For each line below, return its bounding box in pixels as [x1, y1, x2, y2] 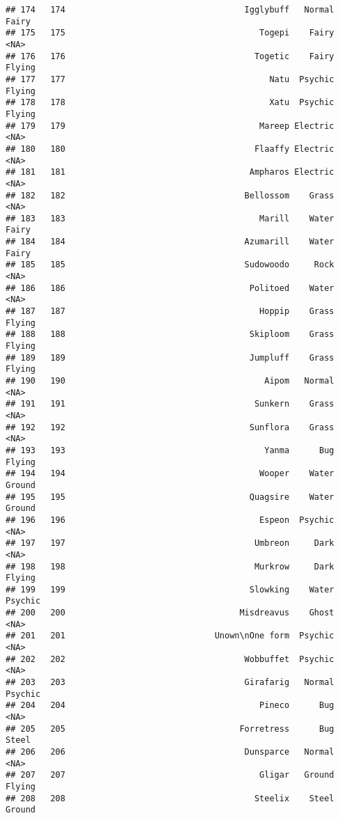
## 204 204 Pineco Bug [6, 700, 334, 711]
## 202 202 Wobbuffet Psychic [6, 654, 334, 664]
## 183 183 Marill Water [6, 213, 334, 223]
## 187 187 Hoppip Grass [6, 306, 334, 317]
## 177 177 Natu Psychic [6, 74, 334, 84]
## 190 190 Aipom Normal [6, 376, 334, 386]
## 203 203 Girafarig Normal [6, 677, 334, 688]
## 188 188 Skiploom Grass [6, 329, 334, 340]
